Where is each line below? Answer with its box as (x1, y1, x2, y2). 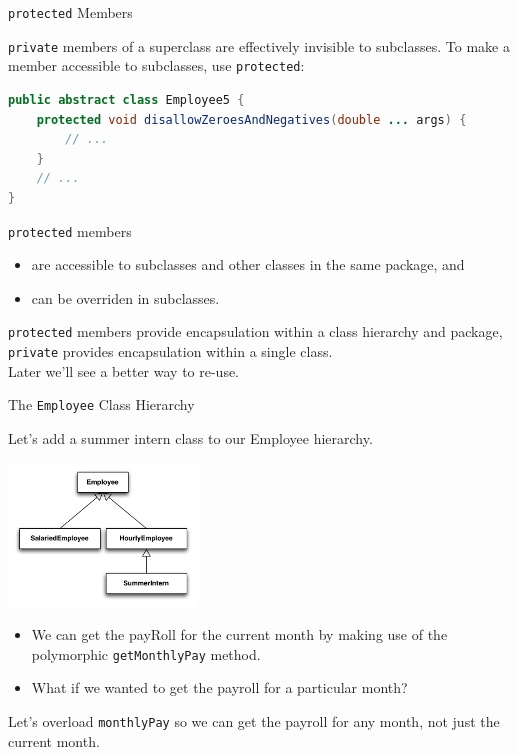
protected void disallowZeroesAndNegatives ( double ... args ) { (36, 112, 467, 127)
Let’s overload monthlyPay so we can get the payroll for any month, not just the (8, 710, 500, 731)
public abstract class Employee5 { (8, 92, 245, 107)
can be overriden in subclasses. (31, 287, 220, 308)
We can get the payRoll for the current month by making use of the (31, 624, 448, 645)
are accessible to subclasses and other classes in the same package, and (31, 254, 465, 275)
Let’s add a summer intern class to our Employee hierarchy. (8, 427, 373, 448)
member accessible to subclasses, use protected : (8, 55, 305, 76)
